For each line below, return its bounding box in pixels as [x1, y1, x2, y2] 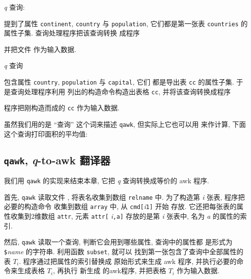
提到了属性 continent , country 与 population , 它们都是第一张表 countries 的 [4, 18, 248, 28]
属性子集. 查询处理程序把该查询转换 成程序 [4, 28, 140, 38]
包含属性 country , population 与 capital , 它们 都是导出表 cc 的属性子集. [4, 77, 234, 87]
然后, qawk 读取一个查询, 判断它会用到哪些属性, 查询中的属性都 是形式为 [4, 237, 233, 247]
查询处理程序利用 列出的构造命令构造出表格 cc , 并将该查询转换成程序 [10, 86, 231, 96]
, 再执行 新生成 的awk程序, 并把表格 [53, 265, 166, 276]
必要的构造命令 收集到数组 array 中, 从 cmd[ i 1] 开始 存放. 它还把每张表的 [4, 201, 237, 211]
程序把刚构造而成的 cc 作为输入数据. [4, 103, 120, 113]
